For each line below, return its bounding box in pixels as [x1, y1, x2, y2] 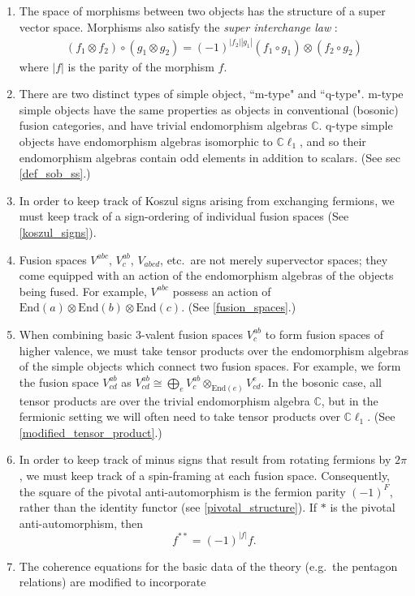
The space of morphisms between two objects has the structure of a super [19, 2, 386, 19]
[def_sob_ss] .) [19, 165, 91, 182]
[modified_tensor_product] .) [19, 423, 162, 440]
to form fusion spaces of [265, 325, 384, 342]
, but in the [321, 392, 378, 409]
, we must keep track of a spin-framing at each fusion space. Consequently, [19, 466, 390, 483]
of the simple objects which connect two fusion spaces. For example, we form [19, 358, 401, 375]
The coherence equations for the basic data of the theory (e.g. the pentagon [19, 557, 398, 574]
